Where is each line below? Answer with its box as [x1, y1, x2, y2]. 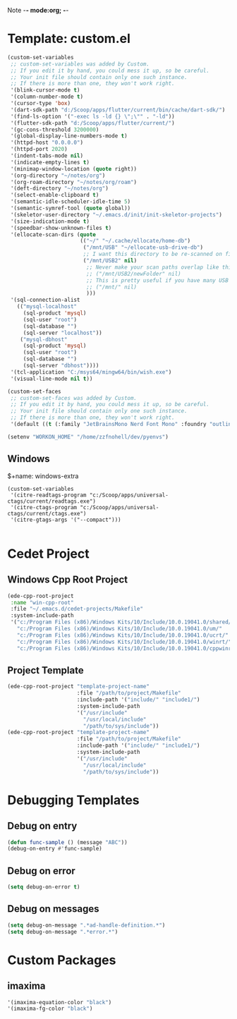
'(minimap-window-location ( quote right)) [10, 165, 138, 172]
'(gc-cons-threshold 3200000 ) [10, 126, 99, 133]
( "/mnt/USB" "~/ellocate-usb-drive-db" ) [83, 244, 203, 251]
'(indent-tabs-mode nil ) [10, 152, 83, 159]
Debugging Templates [7, 792, 140, 808]
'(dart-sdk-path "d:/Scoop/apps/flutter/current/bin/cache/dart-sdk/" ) [10, 106, 226, 114]
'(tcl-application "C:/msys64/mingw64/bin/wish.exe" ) [10, 368, 172, 376]
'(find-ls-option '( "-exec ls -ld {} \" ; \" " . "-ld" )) [10, 113, 175, 120]
